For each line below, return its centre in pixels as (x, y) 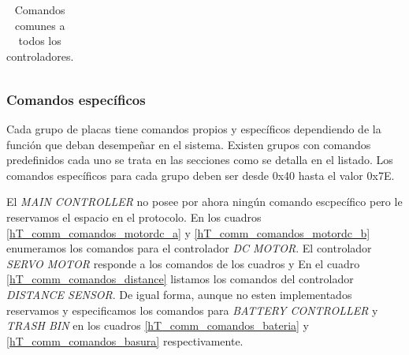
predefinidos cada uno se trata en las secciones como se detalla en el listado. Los (200, 160)
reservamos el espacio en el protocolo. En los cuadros (134, 217)
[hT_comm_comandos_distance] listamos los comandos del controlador (180, 279)
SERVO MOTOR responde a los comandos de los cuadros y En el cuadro (183, 263)
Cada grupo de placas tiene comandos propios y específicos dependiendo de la (194, 129)
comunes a (40, 25)
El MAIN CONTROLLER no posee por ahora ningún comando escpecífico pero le (204, 202)
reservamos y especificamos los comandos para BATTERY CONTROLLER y (192, 310)
